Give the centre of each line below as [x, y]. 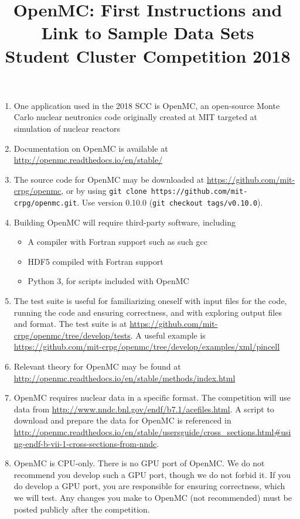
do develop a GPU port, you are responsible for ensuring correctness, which [149, 486]
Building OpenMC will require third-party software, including [125, 222]
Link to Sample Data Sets [148, 33]
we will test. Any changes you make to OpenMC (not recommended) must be [153, 497]
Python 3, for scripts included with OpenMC [108, 281]
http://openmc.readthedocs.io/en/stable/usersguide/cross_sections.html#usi [152, 431]
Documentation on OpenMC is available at [91, 148]
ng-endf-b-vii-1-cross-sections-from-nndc [85, 443]
